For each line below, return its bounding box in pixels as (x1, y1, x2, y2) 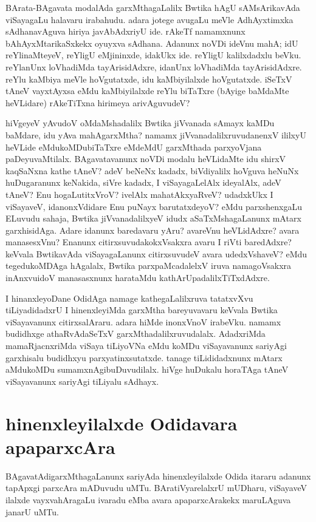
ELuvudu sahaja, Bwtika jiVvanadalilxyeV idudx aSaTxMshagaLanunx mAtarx (5, 212, 301, 225)
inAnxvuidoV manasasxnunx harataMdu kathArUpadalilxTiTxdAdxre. (5, 271, 270, 284)
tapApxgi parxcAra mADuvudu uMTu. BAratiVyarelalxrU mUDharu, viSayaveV (5, 481, 307, 494)
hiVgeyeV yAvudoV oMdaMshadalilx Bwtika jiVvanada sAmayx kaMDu (5, 117, 275, 129)
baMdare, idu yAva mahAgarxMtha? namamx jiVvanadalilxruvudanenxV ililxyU (5, 128, 306, 141)
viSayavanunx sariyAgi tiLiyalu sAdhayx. (5, 375, 159, 387)
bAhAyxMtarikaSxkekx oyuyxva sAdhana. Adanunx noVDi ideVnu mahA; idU (5, 36, 298, 49)
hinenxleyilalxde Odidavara (5, 410, 238, 435)
